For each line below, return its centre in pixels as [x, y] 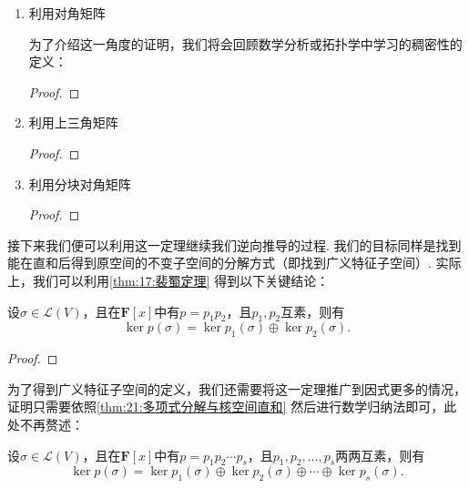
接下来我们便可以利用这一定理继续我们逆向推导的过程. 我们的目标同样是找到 [234, 244]
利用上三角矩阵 [73, 122]
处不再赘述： [46, 424]
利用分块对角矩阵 [80, 183]
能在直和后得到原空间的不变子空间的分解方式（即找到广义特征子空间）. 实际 [234, 263]
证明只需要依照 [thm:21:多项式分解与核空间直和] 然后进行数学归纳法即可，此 [232, 407]
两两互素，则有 [380, 455]
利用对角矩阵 [67, 13]
